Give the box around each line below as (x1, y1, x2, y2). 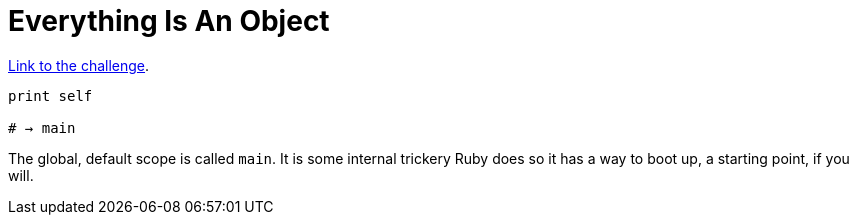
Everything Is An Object (8, 4, 330, 38)
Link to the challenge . (8, 56, 150, 74)
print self (8, 87, 93, 104)
